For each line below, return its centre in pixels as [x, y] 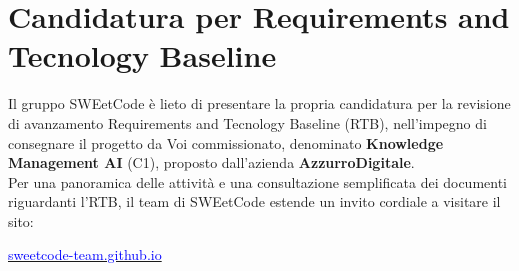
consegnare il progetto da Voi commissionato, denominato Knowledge [226, 142]
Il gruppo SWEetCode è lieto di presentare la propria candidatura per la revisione [259, 103]
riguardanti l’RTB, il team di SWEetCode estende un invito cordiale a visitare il [254, 201]
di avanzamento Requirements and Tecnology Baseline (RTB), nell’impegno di [247, 122]
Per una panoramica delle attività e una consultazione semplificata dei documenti [257, 181]
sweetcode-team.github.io [85, 254]
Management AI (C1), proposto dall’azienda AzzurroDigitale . [211, 162]
